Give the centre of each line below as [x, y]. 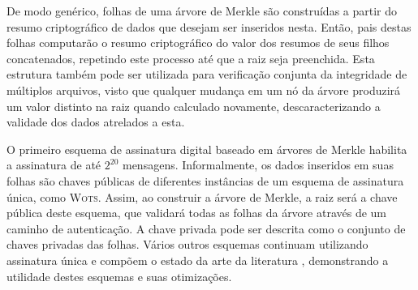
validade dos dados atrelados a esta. [96, 122]
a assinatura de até [54, 165]
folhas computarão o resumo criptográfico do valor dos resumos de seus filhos [198, 43]
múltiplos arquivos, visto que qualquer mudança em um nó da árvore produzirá [204, 90]
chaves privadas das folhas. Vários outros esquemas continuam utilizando [187, 244]
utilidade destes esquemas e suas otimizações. [119, 276]
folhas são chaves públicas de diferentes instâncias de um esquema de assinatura [205, 180]
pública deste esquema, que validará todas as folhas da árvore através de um [197, 213]
